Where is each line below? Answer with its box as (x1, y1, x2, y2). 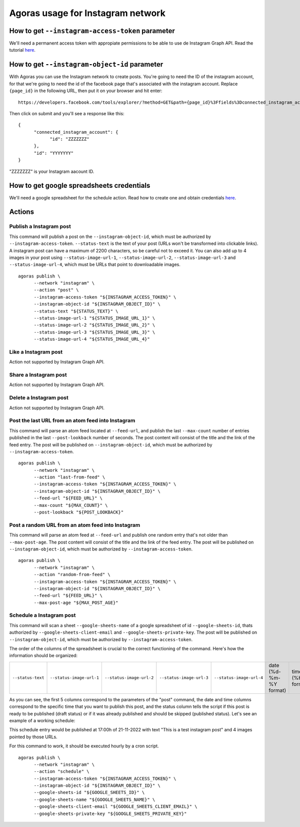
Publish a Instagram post (9, 223, 71, 230)
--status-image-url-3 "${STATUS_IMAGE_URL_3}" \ (33, 329, 155, 335)
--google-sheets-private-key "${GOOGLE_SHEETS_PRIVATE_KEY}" (33, 810, 187, 816)
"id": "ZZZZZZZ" (49, 136, 89, 142)
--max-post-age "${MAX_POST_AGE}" (33, 600, 118, 606)
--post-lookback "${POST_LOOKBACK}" (33, 509, 124, 515)
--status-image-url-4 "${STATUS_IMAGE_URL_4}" (33, 336, 150, 342)
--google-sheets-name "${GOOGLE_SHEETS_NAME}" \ (33, 796, 155, 802)
